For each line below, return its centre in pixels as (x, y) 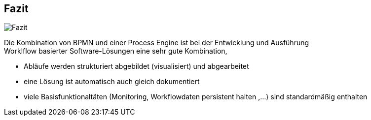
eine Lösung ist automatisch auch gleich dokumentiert (112, 82)
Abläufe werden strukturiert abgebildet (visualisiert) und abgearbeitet (136, 66)
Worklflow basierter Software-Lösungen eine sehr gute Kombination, (116, 51)
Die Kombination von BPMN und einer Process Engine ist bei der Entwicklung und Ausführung (157, 43)
